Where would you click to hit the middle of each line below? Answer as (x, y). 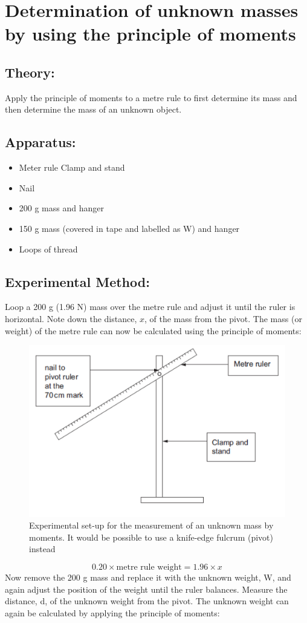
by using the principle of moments (150, 34)
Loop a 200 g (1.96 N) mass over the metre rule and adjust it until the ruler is (150, 307)
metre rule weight (149, 567)
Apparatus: (40, 142)
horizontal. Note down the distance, (71, 318)
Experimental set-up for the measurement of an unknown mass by (151, 525)
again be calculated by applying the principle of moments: (112, 612)
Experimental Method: (77, 281)
